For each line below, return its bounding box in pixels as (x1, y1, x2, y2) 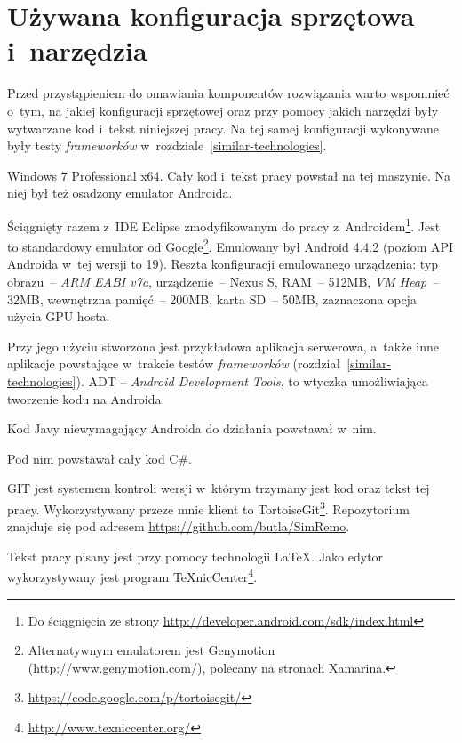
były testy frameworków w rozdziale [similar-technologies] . (7, 136, 327, 155)
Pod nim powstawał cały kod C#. (7, 448, 192, 467)
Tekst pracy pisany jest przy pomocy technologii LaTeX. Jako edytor (7, 546, 384, 565)
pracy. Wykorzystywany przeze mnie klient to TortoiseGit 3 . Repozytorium (7, 497, 410, 518)
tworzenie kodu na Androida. (7, 389, 165, 408)
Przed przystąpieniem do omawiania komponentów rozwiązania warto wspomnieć (7, 84, 450, 102)
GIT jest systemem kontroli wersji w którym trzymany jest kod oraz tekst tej (7, 479, 430, 497)
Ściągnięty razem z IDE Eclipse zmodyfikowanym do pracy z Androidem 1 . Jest (7, 214, 441, 235)
